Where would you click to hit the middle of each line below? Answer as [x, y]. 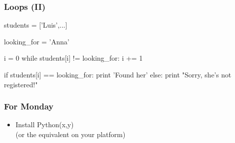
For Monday [29, 106]
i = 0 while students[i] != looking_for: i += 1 [73, 58]
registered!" [21, 84]
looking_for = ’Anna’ [37, 41]
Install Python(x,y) [45, 125]
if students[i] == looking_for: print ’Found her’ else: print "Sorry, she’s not [118, 74]
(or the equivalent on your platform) [70, 134]
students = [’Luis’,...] [36, 25]
